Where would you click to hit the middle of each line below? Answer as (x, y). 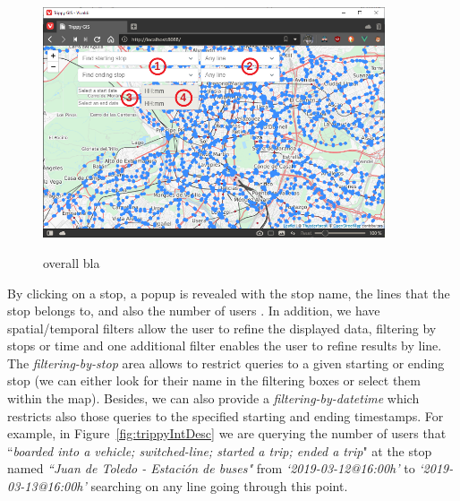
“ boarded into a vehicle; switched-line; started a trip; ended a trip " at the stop (220, 450)
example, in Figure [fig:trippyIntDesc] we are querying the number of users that (227, 433)
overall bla (72, 262)
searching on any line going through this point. (219, 486)
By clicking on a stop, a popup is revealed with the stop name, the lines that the (229, 293)
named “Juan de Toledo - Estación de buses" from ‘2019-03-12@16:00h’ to (211, 468)
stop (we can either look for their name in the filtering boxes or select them (214, 380)
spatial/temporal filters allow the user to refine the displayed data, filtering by (222, 328)
